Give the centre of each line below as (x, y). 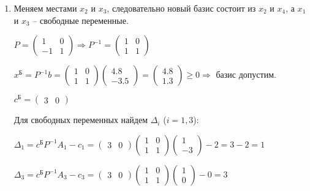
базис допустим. (246, 74)
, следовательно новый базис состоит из (181, 8)
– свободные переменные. (81, 20)
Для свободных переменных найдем (81, 120)
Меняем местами (45, 8)
